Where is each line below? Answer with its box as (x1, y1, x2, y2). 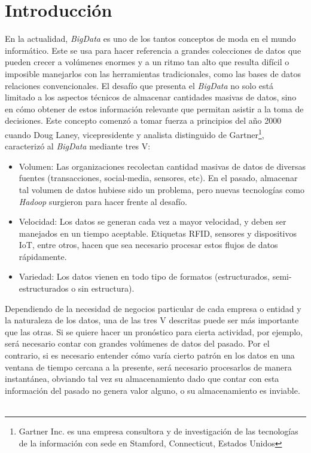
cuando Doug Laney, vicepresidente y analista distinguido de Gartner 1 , (5, 126, 264, 140)
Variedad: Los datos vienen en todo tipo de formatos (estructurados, (19, 270, 270, 283)
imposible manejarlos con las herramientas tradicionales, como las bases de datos (5, 67, 301, 79)
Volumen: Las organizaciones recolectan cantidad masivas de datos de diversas (19, 160, 306, 172)
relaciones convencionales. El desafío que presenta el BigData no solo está (5, 79, 274, 91)
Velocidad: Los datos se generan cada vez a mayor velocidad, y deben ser (19, 215, 286, 228)
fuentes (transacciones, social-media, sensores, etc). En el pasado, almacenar (19, 172, 298, 184)
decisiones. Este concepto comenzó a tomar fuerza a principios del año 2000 (5, 114, 282, 127)
